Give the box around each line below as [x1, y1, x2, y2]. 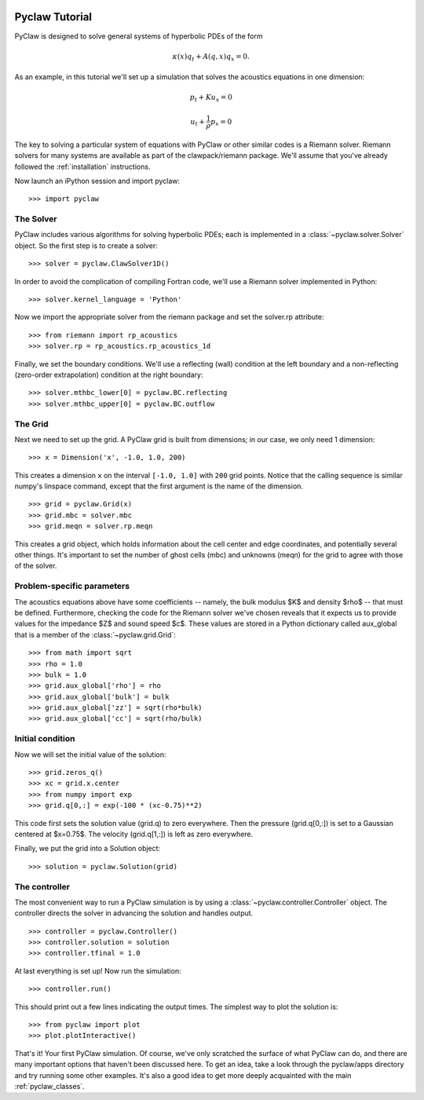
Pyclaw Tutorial [14, 10, 93, 24]
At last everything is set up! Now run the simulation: [14, 966, 181, 975]
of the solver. [14, 561, 57, 571]
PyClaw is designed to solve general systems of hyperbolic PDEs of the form [14, 31, 263, 41]
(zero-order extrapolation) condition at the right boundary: [14, 370, 203, 379]
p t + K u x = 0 [189, 93, 233, 104]
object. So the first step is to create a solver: [14, 240, 158, 250]
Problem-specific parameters [14, 581, 130, 592]
